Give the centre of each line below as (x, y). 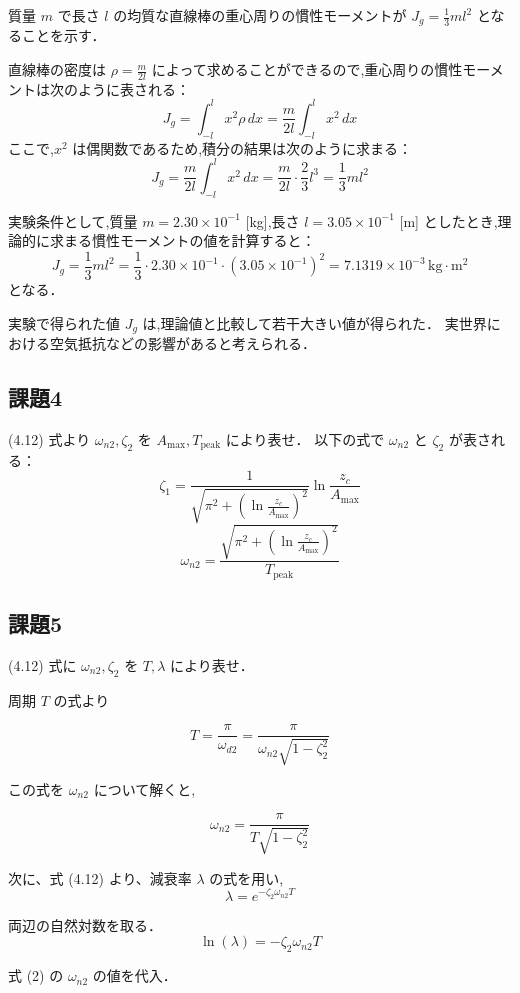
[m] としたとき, (448, 220)
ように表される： (133, 88)
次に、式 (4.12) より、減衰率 (100, 877)
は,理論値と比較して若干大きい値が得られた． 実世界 (314, 322)
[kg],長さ (272, 220)
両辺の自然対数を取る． (85, 924)
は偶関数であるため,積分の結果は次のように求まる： (242, 147)
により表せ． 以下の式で (305, 438)
